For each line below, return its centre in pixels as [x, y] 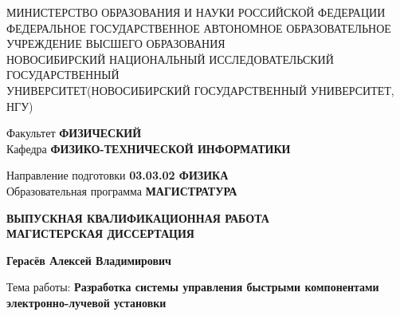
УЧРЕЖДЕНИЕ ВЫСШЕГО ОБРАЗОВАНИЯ [116, 43]
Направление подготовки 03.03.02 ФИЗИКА [118, 175]
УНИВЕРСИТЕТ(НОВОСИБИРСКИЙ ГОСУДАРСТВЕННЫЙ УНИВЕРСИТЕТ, [200, 90]
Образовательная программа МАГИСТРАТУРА [122, 190]
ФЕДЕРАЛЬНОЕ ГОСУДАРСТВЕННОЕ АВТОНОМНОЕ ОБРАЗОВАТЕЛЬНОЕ [199, 28]
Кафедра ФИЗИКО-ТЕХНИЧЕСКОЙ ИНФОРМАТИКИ [149, 148]
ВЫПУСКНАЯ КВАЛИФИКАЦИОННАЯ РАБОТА [138, 217]
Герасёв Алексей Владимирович [89, 260]
